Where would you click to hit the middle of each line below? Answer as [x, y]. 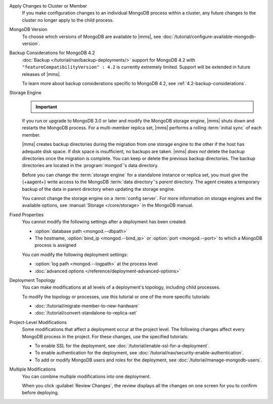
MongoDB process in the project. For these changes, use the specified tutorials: [105, 336]
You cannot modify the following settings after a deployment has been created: [104, 222]
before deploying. [40, 393]
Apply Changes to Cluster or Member [48, 6]
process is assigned [56, 245]
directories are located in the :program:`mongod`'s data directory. [90, 166]
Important [47, 107]
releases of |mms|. [41, 74]
